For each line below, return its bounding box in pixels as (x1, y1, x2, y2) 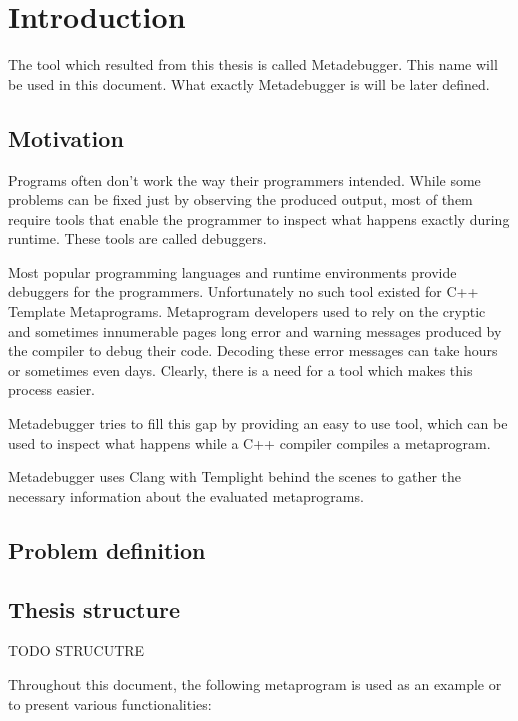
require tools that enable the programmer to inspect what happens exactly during (8, 208, 510, 229)
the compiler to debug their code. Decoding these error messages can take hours (8, 340, 498, 361)
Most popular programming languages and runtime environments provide (8, 261, 457, 282)
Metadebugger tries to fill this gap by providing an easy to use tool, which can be (8, 413, 508, 434)
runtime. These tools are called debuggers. (8, 228, 267, 249)
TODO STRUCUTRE (8, 640, 145, 661)
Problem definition (8, 534, 206, 565)
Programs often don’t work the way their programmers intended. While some (8, 169, 481, 190)
